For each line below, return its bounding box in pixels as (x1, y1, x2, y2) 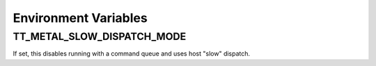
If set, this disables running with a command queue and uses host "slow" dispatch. (13, 49, 251, 58)
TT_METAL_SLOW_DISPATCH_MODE (13, 30, 187, 43)
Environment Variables (13, 10, 148, 25)
